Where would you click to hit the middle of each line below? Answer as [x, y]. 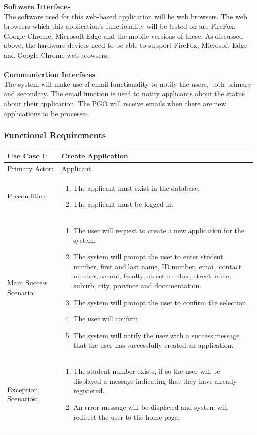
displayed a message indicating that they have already [155, 380]
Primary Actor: [31, 168]
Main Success [28, 283]
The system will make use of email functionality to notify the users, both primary [128, 84]
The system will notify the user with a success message [156, 335]
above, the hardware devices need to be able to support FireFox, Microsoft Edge [126, 45]
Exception [23, 389]
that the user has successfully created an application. [153, 345]
